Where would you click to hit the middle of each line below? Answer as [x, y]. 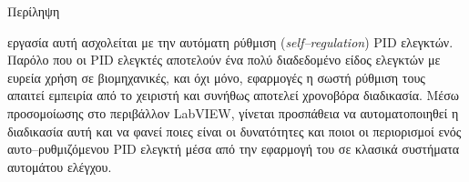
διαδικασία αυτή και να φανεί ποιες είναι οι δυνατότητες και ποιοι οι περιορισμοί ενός [234, 131]
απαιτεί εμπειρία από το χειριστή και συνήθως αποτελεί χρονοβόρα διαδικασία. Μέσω [234, 95]
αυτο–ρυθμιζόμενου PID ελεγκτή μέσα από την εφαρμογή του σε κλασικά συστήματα [234, 149]
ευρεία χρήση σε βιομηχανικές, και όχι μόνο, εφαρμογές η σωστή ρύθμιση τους [216, 77]
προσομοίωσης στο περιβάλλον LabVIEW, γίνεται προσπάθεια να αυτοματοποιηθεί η [233, 112]
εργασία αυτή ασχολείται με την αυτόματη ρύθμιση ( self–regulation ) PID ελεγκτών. [230, 41]
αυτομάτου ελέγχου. [60, 166]
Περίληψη [34, 11]
